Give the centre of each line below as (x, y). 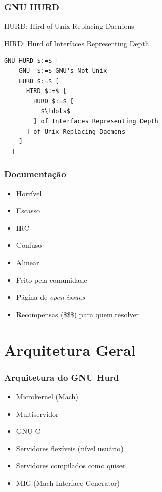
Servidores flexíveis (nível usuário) (70, 448)
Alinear (28, 262)
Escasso (28, 211)
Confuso (29, 245)
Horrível (29, 193)
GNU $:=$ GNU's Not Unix (63, 71)
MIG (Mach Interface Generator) (68, 482)
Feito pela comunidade (52, 279)
